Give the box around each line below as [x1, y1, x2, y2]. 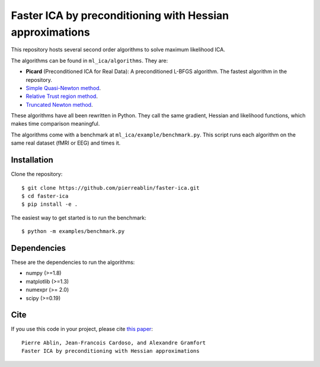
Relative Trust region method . [25, 92, 98, 100]
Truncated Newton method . [25, 101, 93, 108]
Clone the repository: [11, 171, 63, 178]
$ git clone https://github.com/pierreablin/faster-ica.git [21, 184, 200, 191]
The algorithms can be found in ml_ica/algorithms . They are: [11, 57, 168, 64]
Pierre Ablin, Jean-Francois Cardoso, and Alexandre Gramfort [21, 339, 206, 346]
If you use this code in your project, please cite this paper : [11, 325, 153, 333]
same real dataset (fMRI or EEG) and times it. [11, 139, 121, 146]
